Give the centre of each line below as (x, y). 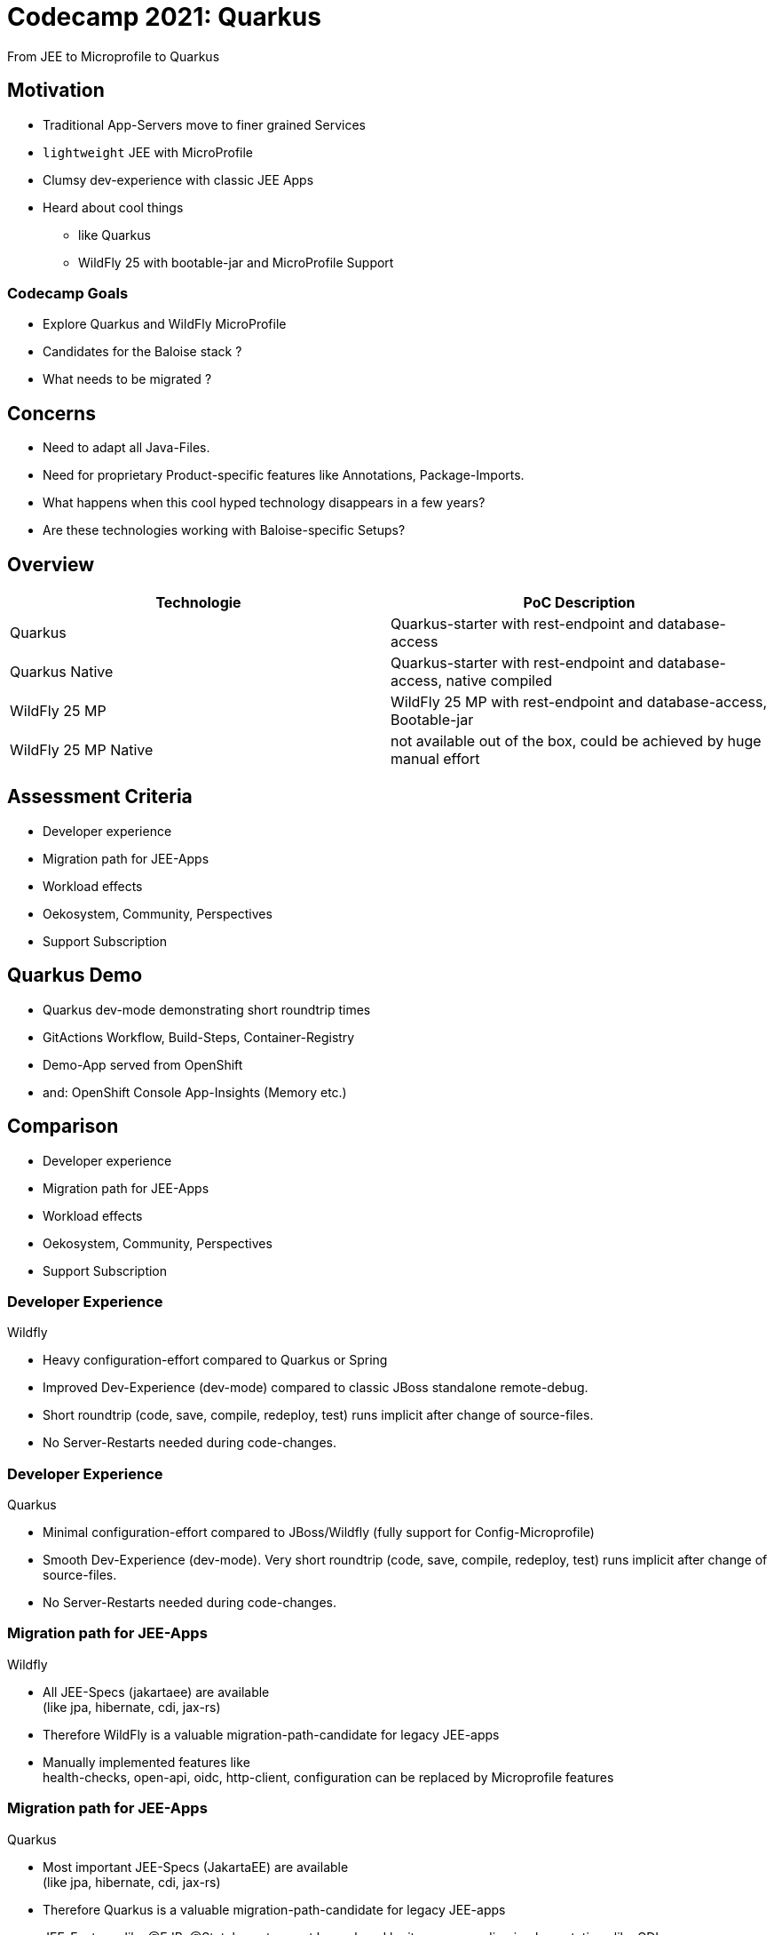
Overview (51, 564)
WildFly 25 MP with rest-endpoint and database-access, (579, 702)
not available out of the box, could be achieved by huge (576, 741)
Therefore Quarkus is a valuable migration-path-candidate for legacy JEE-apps (274, 1909)
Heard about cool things (113, 207)
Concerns (51, 413)
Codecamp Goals (68, 293)
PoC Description (579, 603)
